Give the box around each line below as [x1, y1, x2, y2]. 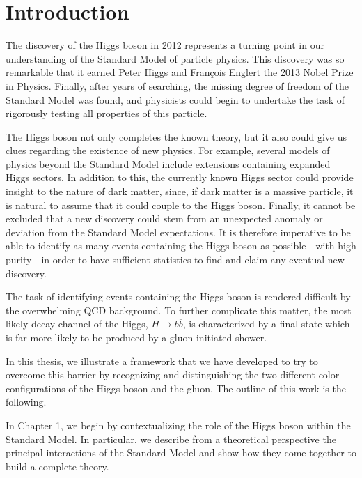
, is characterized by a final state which [182, 316, 350, 331]
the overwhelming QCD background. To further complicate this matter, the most [6, 302, 352, 317]
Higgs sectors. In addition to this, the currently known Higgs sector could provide [6, 170, 354, 185]
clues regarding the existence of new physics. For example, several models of [6, 143, 330, 157]
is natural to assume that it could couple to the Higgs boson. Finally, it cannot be [6, 197, 356, 212]
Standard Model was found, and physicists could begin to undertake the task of [6, 92, 345, 107]
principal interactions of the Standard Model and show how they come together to [6, 445, 356, 460]
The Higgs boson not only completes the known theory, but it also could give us [6, 129, 347, 144]
